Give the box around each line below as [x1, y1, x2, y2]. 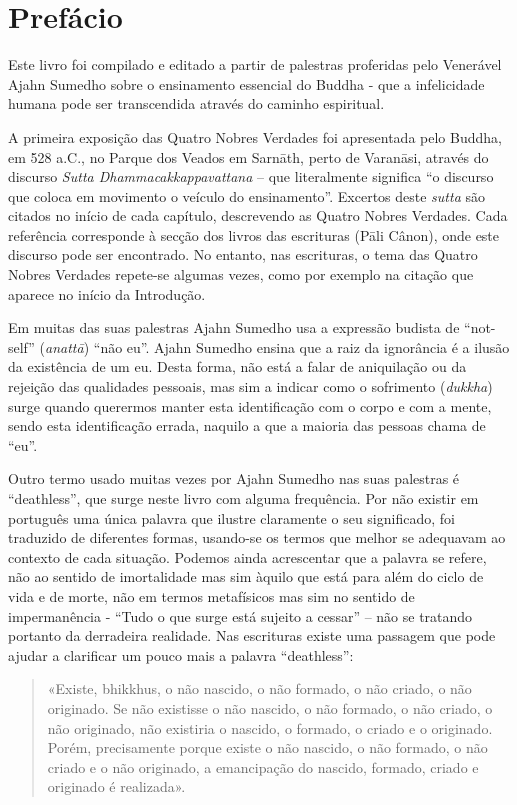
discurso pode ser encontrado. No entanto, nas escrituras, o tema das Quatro [8, 244, 478, 265]
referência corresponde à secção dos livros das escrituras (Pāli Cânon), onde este [8, 224, 500, 245]
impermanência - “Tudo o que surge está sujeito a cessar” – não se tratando [8, 605, 473, 626]
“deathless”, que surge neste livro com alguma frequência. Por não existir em [8, 488, 479, 508]
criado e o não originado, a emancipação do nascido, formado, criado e [47, 756, 479, 777]
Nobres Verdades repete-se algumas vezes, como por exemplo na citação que [8, 264, 474, 285]
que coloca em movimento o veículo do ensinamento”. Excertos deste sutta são [8, 185, 485, 206]
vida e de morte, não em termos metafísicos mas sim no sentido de [8, 585, 415, 606]
